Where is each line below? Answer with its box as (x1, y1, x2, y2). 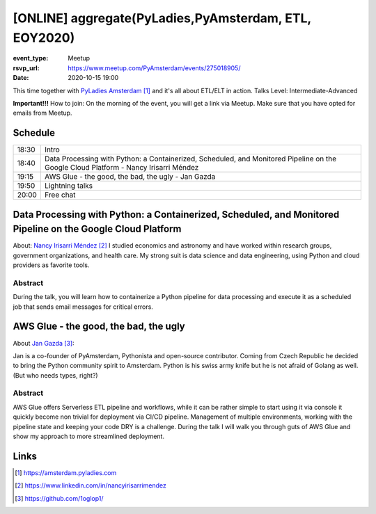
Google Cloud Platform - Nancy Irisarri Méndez (44, 163, 199, 172)
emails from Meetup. (13, 109, 72, 118)
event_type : (13, 54, 49, 63)
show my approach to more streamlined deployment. (13, 432, 165, 441)
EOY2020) (13, 30, 75, 45)
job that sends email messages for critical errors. (13, 303, 153, 311)
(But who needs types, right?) (13, 371, 98, 379)
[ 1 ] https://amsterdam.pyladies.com (15, 468, 117, 476)
